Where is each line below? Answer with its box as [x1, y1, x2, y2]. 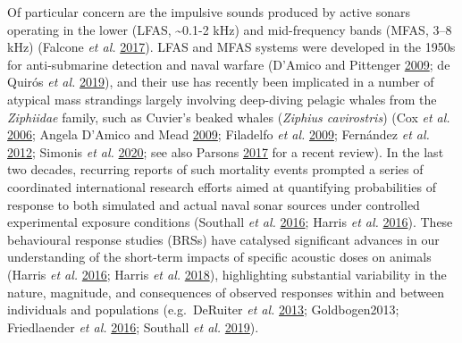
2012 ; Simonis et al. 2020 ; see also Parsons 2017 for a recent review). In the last [7, 142, 444, 161]
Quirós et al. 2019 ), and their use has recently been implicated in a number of [7, 72, 434, 91]
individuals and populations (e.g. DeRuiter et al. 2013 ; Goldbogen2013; [7, 300, 399, 319]
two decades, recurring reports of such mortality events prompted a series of [7, 160, 424, 179]
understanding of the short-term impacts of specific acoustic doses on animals [7, 247, 432, 266]
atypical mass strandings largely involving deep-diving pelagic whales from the [7, 89, 437, 108]
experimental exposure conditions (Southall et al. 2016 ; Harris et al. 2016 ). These [7, 213, 453, 231]
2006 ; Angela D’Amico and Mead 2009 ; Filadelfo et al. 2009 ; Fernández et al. [7, 125, 430, 144]
